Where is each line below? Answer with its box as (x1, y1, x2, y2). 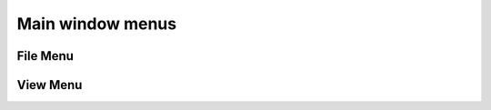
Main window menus (16, 14, 177, 34)
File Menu (16, 48, 75, 64)
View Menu (16, 77, 83, 93)
